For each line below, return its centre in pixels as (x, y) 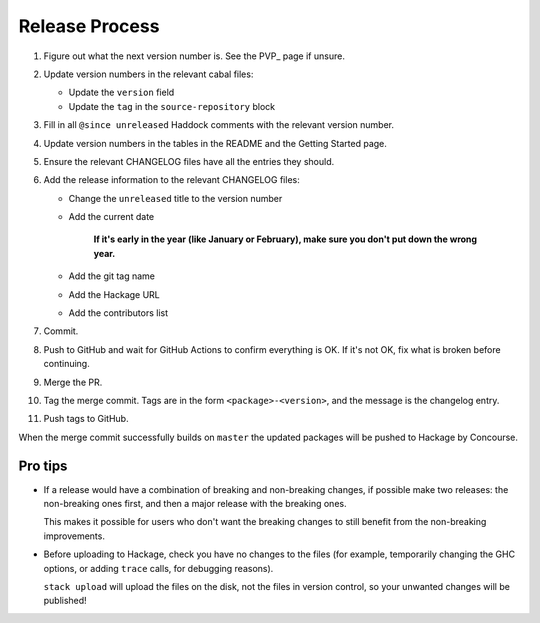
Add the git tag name (111, 276)
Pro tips (43, 465)
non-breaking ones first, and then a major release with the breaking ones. (195, 504)
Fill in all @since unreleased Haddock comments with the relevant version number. (219, 125)
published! (65, 601)
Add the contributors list (118, 313)
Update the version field (121, 92)
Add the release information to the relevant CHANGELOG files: (171, 180)
